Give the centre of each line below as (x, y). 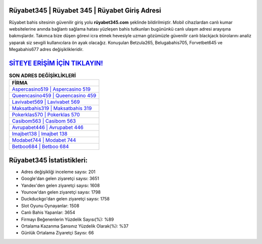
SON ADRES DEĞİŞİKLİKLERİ (42, 76)
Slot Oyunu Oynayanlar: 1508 (50, 206)
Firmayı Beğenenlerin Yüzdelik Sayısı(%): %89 (67, 219)
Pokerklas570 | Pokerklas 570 (46, 115)
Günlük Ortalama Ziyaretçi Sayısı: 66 (57, 233)
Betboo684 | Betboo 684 (40, 146)
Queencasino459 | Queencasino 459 (54, 96)
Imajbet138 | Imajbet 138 (40, 134)
